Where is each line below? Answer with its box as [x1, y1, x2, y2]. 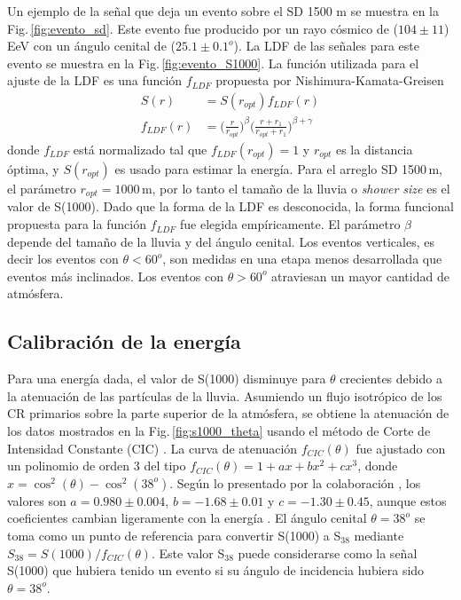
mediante [354, 525, 404, 544]
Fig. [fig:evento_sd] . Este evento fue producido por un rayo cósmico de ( [7, 19, 398, 37]
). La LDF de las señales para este [233, 36, 419, 55]
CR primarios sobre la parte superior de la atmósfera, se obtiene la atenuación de [7, 404, 449, 422]
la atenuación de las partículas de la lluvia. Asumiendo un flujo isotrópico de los [7, 386, 442, 405]
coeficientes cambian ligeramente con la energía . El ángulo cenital [7, 509, 367, 527]
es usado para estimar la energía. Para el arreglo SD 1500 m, [114, 160, 442, 178]
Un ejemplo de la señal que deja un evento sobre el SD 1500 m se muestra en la [7, 2, 440, 20]
